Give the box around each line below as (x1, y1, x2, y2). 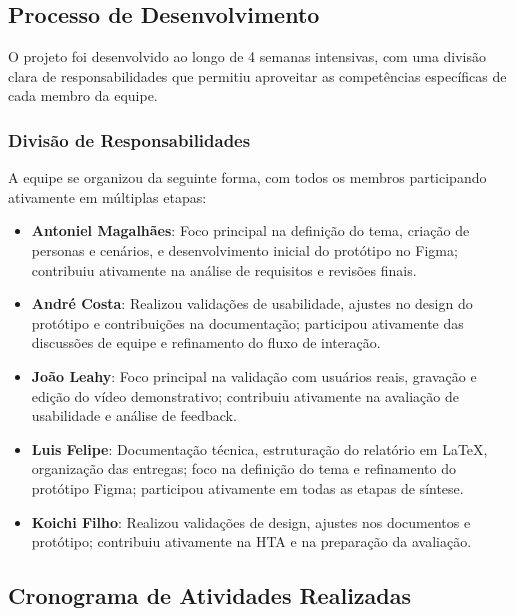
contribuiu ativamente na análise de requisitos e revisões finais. (31, 259, 417, 280)
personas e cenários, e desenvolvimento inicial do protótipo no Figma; (31, 239, 458, 260)
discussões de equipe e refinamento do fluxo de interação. (31, 332, 381, 353)
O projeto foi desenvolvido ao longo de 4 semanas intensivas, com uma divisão (8, 46, 487, 67)
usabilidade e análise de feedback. (31, 405, 237, 426)
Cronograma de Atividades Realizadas (8, 580, 411, 611)
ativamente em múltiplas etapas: (8, 186, 207, 207)
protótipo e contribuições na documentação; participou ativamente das (31, 312, 464, 333)
